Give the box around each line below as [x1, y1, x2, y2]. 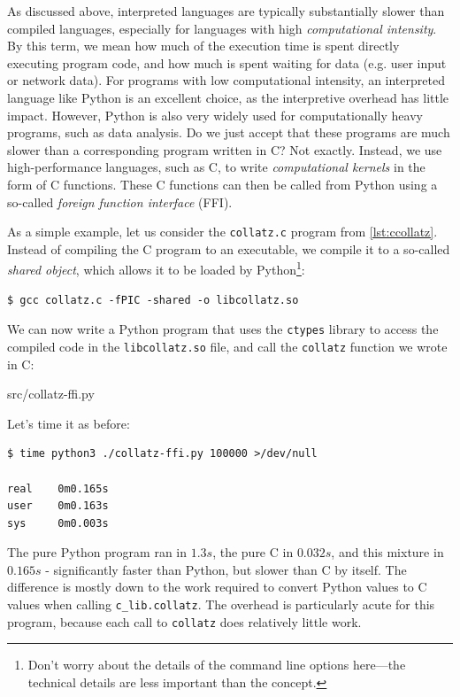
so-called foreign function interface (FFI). [7, 192, 233, 211]
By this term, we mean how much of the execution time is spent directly [7, 36, 400, 55]
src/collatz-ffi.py [7, 384, 95, 403]
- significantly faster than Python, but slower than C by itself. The [45, 560, 407, 578]
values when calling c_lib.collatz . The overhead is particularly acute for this [7, 595, 435, 614]
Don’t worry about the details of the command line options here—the [27, 655, 406, 674]
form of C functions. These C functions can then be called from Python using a [7, 174, 438, 193]
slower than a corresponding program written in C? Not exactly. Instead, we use [7, 140, 442, 159]
